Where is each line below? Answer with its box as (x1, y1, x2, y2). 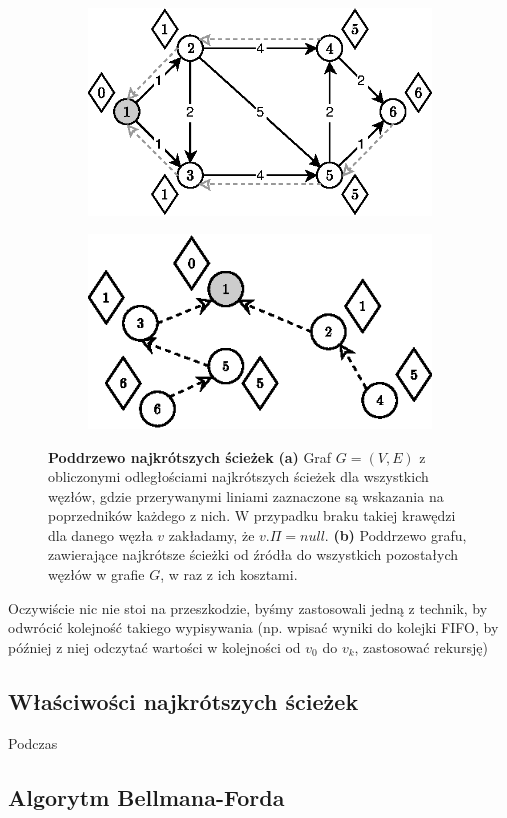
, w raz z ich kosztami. (160, 564, 298, 585)
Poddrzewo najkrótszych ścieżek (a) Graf (48, 446, 332, 467)
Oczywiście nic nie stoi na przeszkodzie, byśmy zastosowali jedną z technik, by (8, 597, 488, 618)
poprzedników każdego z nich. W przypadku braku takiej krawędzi (48, 505, 456, 526)
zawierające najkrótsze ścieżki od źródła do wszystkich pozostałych (48, 544, 459, 565)
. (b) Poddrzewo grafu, (324, 524, 467, 545)
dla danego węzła (48, 524, 153, 545)
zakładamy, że (168, 524, 255, 545)
